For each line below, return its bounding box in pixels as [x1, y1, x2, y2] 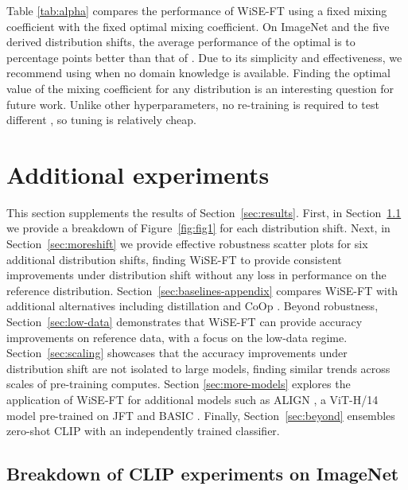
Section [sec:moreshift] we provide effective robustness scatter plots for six [6, 235, 368, 252]
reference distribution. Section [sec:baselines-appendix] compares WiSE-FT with [6, 282, 398, 298]
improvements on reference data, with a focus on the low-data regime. [6, 329, 348, 345]
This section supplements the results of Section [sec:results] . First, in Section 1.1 [6, 204, 402, 220]
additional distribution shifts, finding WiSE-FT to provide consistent [6, 251, 342, 267]
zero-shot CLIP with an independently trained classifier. [6, 422, 280, 439]
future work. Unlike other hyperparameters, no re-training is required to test [6, 95, 379, 112]
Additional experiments [6, 157, 270, 190]
